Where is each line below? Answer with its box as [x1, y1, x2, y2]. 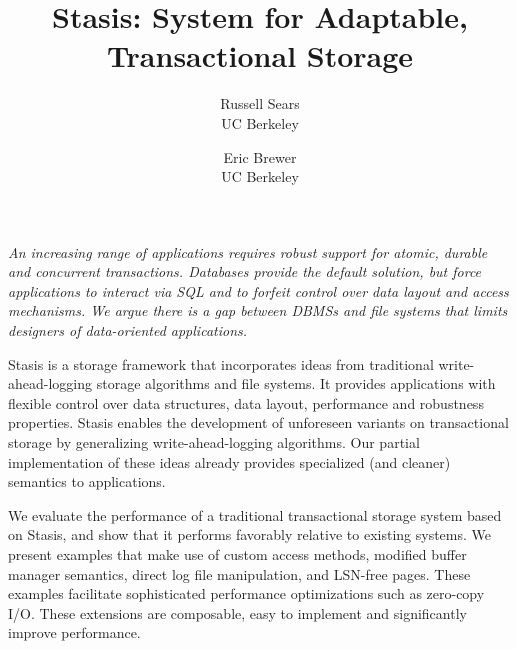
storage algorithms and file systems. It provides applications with [96, 373, 496, 394]
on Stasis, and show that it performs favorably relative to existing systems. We [8, 524, 491, 545]
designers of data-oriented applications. [8, 320, 248, 341]
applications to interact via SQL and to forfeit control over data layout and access [8, 280, 509, 301]
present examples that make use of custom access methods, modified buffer [8, 544, 467, 564]
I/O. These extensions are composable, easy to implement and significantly [8, 602, 467, 623]
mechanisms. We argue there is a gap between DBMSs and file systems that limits [8, 300, 508, 321]
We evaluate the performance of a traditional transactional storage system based [8, 504, 502, 525]
